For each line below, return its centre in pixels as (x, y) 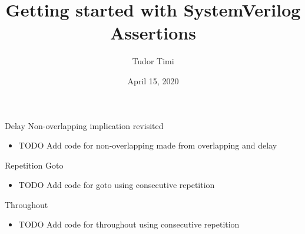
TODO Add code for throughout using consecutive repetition (129, 224)
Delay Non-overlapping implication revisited (84, 125)
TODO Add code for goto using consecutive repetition (117, 185)
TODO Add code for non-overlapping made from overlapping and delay (148, 145)
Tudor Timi (153, 61)
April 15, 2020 (153, 80)
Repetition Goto (34, 165)
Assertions (153, 33)
